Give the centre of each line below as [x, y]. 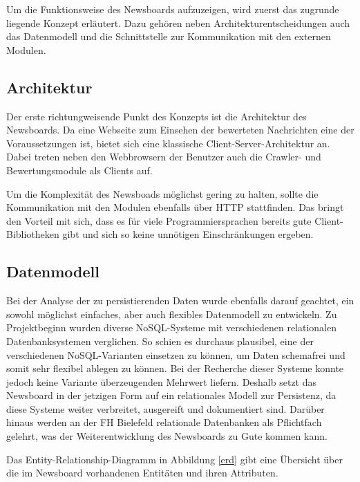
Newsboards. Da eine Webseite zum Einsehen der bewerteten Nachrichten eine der [180, 130]
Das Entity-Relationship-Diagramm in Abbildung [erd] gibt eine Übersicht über [174, 459]
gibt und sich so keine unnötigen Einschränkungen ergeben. [188, 234]
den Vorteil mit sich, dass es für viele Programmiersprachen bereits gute [159, 220]
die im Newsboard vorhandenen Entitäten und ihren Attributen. [142, 473]
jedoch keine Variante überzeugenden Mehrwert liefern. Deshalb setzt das [162, 381]
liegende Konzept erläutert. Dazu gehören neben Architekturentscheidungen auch [178, 22]
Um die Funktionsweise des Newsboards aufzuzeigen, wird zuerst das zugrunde [173, 9]
